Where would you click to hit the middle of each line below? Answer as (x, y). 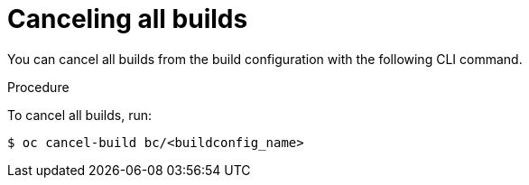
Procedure (38, 87)
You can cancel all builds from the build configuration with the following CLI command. (265, 59)
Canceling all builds (128, 19)
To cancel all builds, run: (80, 115)
